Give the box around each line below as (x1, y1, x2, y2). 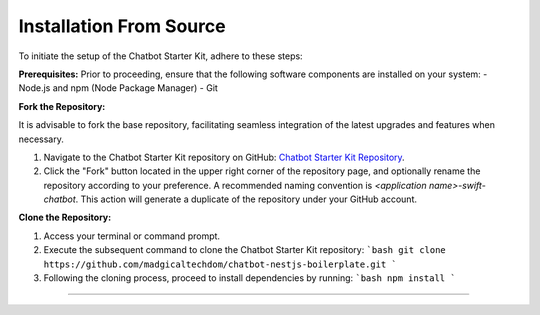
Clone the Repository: (18, 211, 112, 224)
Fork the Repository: (18, 100, 106, 112)
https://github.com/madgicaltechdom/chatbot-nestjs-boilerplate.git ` (43, 258, 397, 270)
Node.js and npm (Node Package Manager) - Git (18, 82, 219, 94)
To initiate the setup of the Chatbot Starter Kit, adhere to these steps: (18, 50, 304, 62)
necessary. (18, 133, 65, 145)
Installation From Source (18, 15, 226, 37)
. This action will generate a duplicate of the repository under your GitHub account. (75, 193, 417, 205)
